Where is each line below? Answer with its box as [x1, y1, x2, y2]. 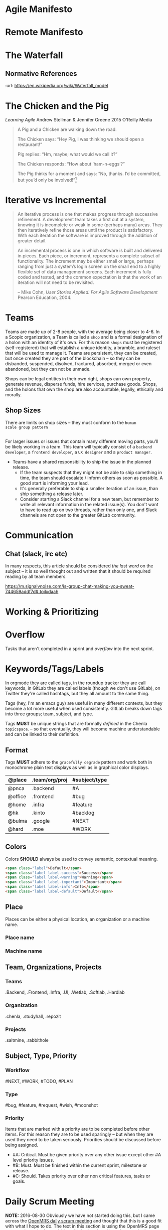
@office [8, 793, 27, 800]
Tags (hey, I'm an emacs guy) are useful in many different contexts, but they [5, 700, 163, 706]
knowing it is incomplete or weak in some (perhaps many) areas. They [17, 222, 163, 228]
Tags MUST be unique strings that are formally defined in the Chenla [5, 721, 147, 727]
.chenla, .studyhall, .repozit [5, 1013, 61, 1019]
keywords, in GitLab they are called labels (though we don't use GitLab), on [5, 685, 160, 691]
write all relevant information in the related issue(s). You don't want [20, 502, 159, 508]
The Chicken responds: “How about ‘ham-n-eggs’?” [17, 161, 125, 167]
